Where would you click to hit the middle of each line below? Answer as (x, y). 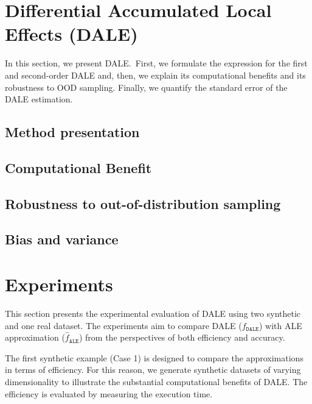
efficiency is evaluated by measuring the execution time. (109, 393)
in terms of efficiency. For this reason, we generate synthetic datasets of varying (153, 370)
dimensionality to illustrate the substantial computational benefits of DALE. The (156, 381)
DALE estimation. (39, 99)
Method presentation (72, 132)
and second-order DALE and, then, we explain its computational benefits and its (155, 75)
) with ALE (280, 325)
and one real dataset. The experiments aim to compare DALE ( (123, 325)
